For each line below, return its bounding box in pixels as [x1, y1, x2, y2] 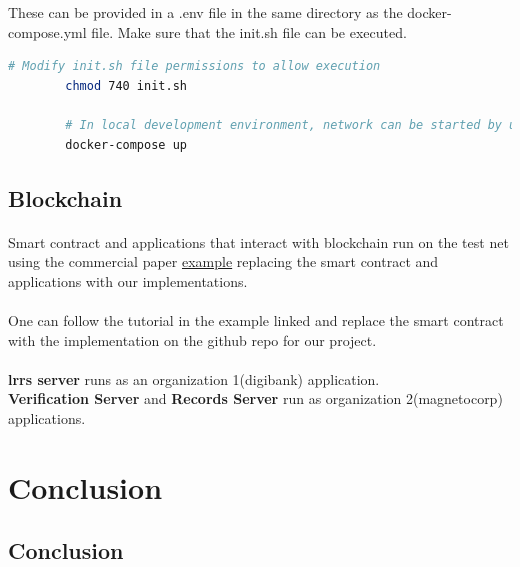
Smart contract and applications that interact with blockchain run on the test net [8, 231, 509, 252]
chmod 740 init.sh [65, 78, 187, 93]
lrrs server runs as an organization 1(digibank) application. [8, 368, 380, 389]
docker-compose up [65, 137, 187, 152]
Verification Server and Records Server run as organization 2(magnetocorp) [8, 388, 503, 409]
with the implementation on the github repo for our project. [8, 329, 377, 350]
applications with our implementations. [8, 270, 248, 291]
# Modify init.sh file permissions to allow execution [8, 59, 381, 74]
